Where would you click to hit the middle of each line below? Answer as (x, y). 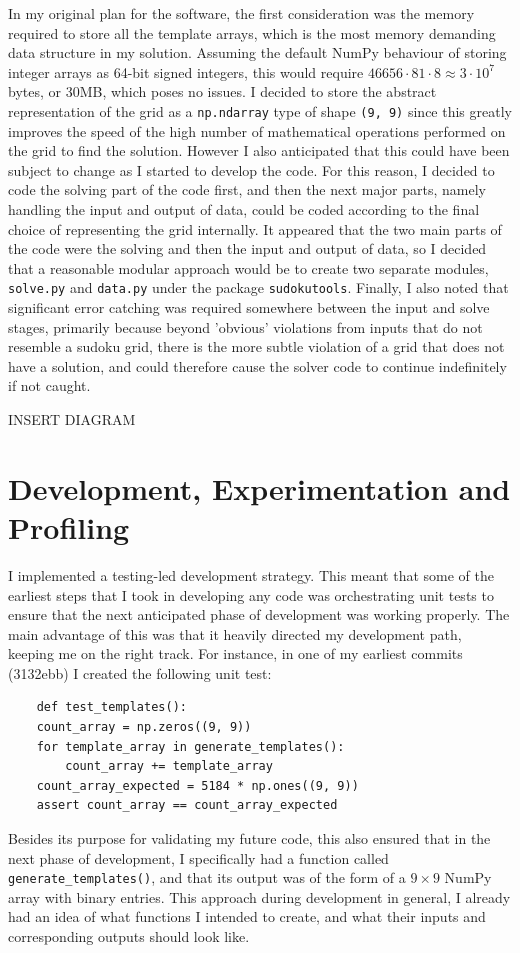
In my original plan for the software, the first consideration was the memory (241, 13)
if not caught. (49, 385)
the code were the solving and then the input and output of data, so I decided (247, 248)
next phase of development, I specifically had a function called (198, 857)
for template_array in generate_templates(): (190, 746)
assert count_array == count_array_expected (187, 805)
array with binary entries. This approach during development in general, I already (259, 896)
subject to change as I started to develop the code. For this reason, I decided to (251, 169)
